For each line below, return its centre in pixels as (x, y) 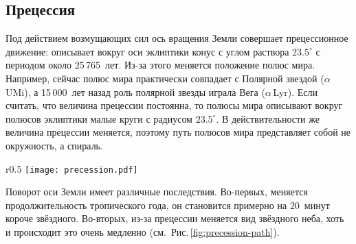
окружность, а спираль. (54, 145)
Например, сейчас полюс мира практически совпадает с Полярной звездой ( (165, 78)
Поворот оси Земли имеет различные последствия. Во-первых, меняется (157, 192)
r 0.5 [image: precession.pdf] (72, 168)
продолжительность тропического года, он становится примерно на (146, 205)
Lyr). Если (296, 91)
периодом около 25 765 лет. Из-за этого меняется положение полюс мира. (160, 65)
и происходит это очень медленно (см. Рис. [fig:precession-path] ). (143, 231)
